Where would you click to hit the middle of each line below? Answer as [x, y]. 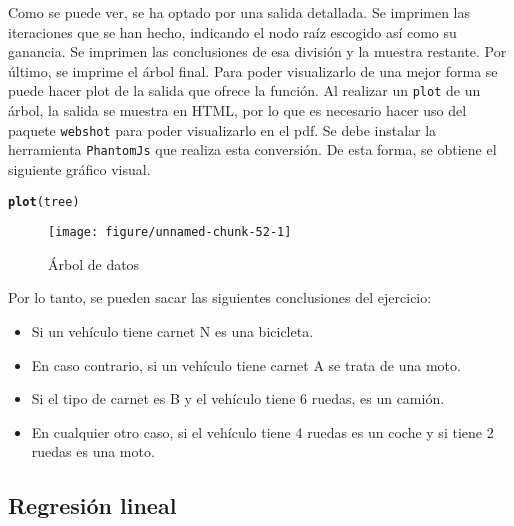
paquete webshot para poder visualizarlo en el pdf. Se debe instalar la [222, 129]
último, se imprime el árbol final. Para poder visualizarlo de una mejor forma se [253, 70]
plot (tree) [44, 201]
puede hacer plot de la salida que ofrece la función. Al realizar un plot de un [244, 90]
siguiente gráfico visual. [79, 168]
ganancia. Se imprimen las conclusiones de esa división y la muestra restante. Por [257, 51]
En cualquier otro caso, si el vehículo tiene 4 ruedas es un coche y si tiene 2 [262, 431]
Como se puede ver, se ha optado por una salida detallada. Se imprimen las [239, 12]
